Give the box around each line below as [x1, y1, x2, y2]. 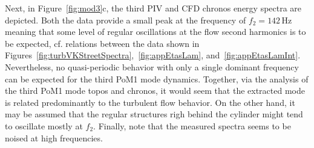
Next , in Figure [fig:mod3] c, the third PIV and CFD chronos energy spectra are [5, 2, 302, 14]
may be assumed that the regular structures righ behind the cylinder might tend [5, 108, 303, 120]
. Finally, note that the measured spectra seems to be [93, 119, 291, 132]
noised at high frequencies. [5, 131, 103, 144]
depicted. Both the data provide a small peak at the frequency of [5, 13, 246, 26]
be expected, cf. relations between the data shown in [5, 37, 200, 49]
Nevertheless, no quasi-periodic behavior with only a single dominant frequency [5, 60, 299, 73]
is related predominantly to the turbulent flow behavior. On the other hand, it [5, 96, 295, 108]
